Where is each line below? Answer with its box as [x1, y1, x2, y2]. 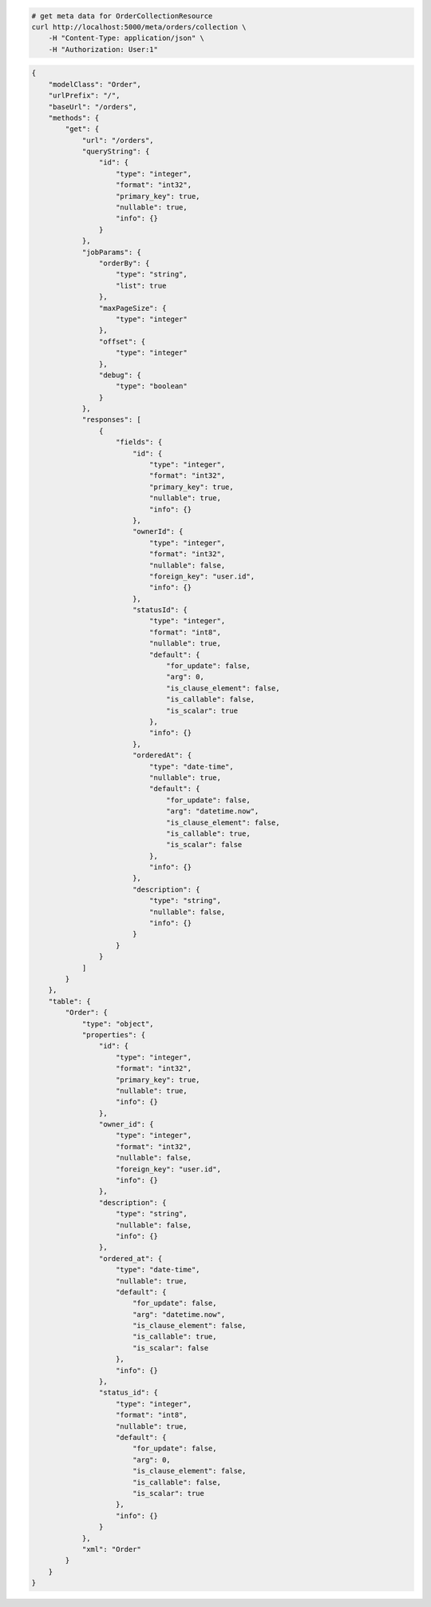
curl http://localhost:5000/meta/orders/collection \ [31, 22, 247, 31]
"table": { [48, 996, 91, 1006]
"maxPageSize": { [98, 304, 167, 312]
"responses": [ [81, 416, 141, 424]
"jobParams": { [81, 248, 141, 257]
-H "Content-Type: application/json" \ [48, 34, 205, 43]
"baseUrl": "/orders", [48, 102, 137, 111]
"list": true [116, 280, 167, 290]
